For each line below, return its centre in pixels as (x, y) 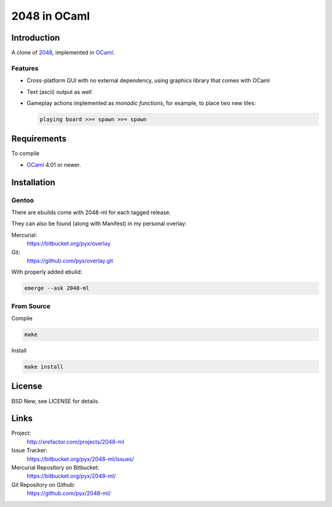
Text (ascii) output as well (59, 91)
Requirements (39, 139)
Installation (33, 182)
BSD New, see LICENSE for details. (55, 401)
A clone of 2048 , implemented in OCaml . (63, 53)
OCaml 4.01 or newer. (54, 164)
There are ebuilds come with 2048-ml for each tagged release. (91, 212)
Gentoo (23, 200)
